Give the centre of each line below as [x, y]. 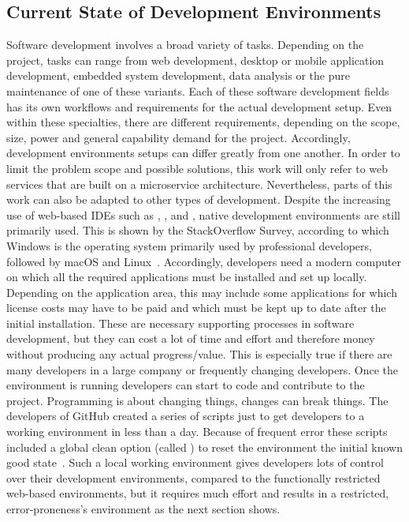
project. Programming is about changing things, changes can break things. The [197, 400]
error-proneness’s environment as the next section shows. [143, 509]
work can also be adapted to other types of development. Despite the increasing [199, 199]
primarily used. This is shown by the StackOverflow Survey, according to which [198, 230]
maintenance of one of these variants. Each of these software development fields [198, 90]
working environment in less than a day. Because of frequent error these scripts [197, 432]
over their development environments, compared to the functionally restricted [193, 477]
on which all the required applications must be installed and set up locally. [187, 277]
